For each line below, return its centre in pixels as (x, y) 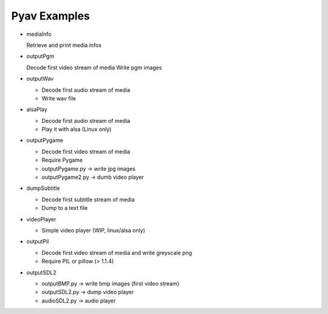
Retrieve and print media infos (64, 45)
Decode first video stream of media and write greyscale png (117, 253)
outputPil (38, 242)
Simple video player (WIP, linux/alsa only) (94, 230)
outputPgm (40, 56)
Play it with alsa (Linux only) (77, 129)
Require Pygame (62, 160)
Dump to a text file (65, 208)
